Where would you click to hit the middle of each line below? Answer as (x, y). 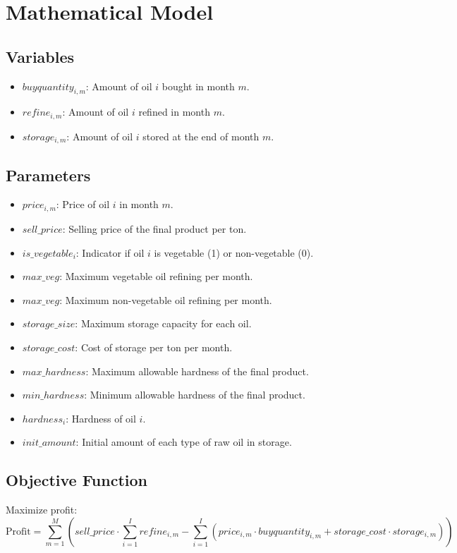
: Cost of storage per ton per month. (154, 347)
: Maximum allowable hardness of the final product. (197, 371)
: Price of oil (83, 204)
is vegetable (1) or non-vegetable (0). (234, 252)
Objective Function (77, 480)
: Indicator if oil (110, 252)
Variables (40, 56)
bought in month (198, 86)
